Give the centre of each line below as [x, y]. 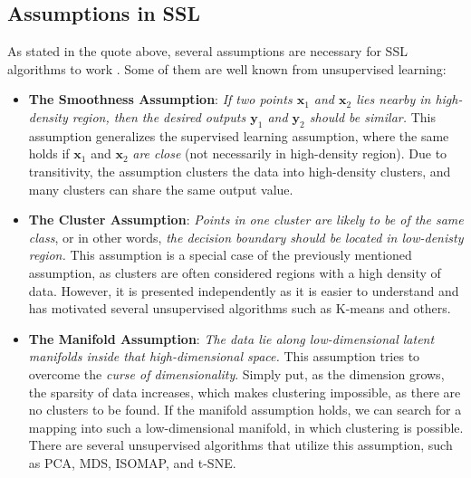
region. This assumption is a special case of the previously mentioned [220, 255]
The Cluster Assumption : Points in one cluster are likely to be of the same [246, 220]
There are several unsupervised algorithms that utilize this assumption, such [240, 445]
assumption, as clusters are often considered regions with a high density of [235, 272]
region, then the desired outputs [159, 116]
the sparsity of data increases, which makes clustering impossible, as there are [245, 392]
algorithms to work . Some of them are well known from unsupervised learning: [227, 68]
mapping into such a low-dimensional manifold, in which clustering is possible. [246, 427]
